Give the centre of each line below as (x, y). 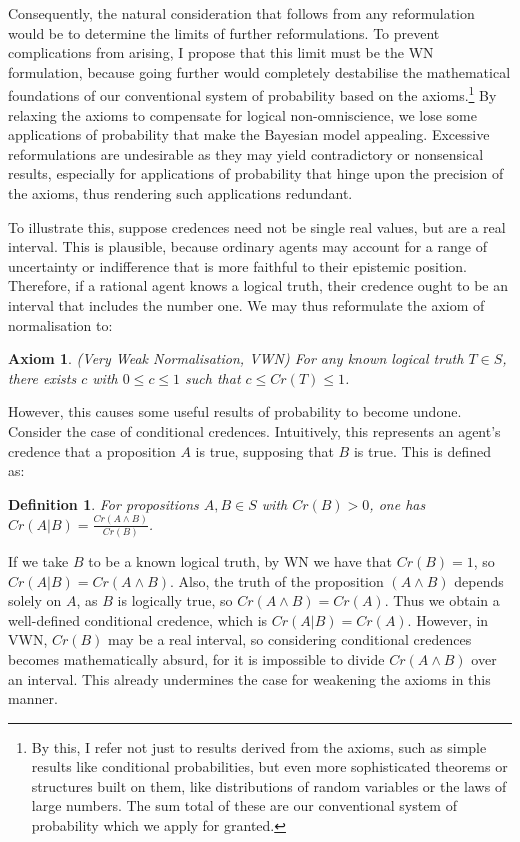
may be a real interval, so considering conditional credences (290, 639)
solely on (35, 600)
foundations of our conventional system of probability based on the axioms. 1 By (252, 94)
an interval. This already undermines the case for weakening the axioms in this (249, 678)
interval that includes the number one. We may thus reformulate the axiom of (246, 304)
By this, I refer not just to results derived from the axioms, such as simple (259, 746)
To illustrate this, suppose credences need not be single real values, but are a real (257, 226)
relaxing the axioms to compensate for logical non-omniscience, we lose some (242, 114)
